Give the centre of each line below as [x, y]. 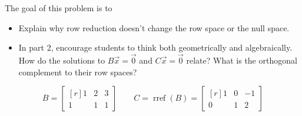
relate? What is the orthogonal [242, 60]
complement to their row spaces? [78, 72]
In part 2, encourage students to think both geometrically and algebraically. [155, 47]
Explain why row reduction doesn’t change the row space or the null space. [154, 27]
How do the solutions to [62, 60]
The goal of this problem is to [59, 8]
